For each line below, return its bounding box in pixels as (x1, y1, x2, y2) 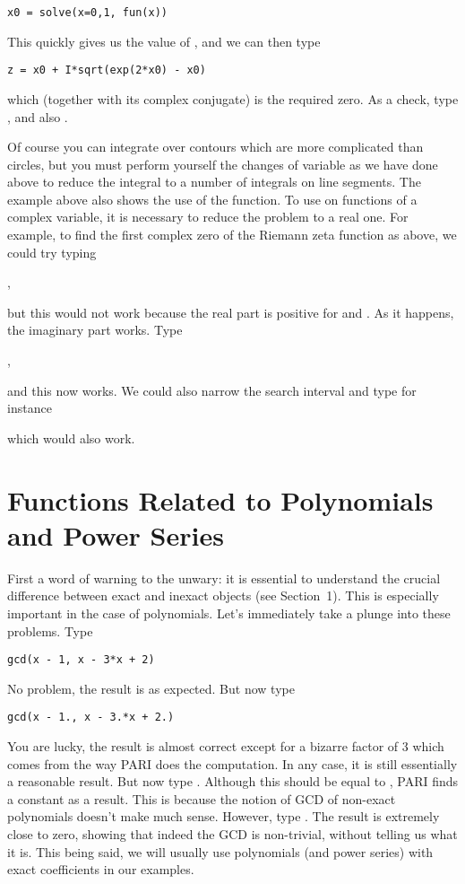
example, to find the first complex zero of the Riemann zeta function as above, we (7, 225, 457, 244)
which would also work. (7, 428, 135, 447)
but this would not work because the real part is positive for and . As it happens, (7, 302, 454, 321)
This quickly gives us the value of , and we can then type (7, 31, 321, 50)
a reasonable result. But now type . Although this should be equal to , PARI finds (7, 772, 459, 791)
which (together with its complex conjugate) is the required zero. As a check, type (7, 89, 459, 108)
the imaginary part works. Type (7, 320, 183, 339)
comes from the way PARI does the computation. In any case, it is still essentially (7, 754, 458, 773)
